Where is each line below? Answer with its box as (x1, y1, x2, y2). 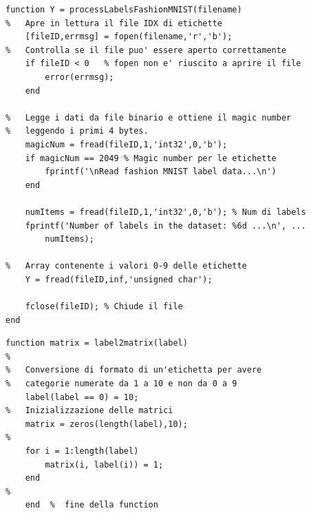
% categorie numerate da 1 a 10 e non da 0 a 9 (6, 379, 237, 389)
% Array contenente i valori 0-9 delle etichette (6, 261, 247, 271)
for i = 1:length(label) (25, 446, 139, 456)
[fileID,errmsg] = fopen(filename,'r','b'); (25, 32, 233, 42)
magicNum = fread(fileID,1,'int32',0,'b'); (25, 139, 228, 149)
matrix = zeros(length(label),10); (25, 419, 188, 429)
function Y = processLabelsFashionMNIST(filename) (6, 5, 242, 14)
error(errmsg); (45, 72, 114, 82)
